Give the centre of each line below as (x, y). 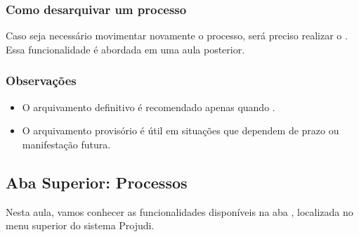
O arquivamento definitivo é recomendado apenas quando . (149, 107)
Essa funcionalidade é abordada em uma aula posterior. (125, 49)
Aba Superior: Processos (97, 182)
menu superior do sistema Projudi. (80, 225)
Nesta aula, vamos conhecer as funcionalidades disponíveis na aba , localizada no (179, 211)
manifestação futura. (66, 144)
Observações (41, 81)
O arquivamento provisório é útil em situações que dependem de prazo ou (181, 130)
